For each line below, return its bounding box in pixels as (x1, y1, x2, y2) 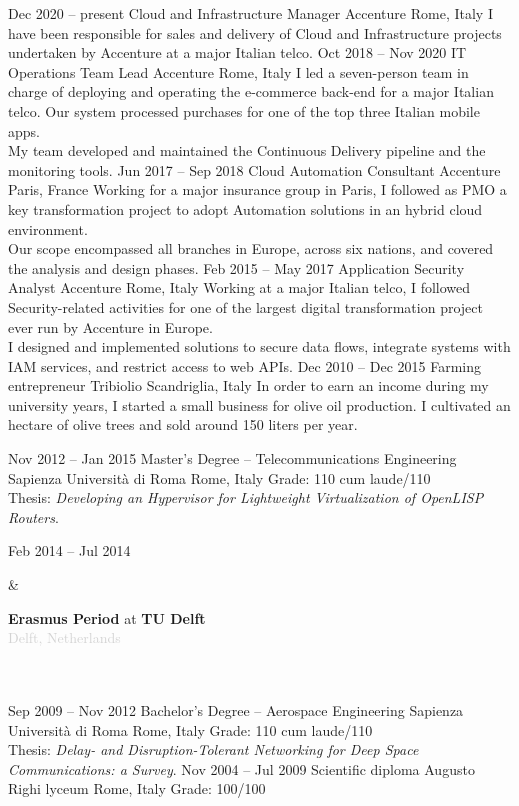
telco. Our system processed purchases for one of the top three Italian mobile (8, 100, 480, 121)
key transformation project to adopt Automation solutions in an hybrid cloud (8, 198, 483, 219)
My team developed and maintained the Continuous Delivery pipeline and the (8, 140, 486, 161)
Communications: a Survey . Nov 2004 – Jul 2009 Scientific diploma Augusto (8, 758, 475, 779)
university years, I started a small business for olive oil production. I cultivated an (8, 394, 511, 415)
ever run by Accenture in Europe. (8, 316, 213, 337)
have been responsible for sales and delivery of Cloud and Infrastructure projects (8, 22, 502, 43)
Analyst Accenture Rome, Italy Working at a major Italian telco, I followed (8, 277, 471, 298)
